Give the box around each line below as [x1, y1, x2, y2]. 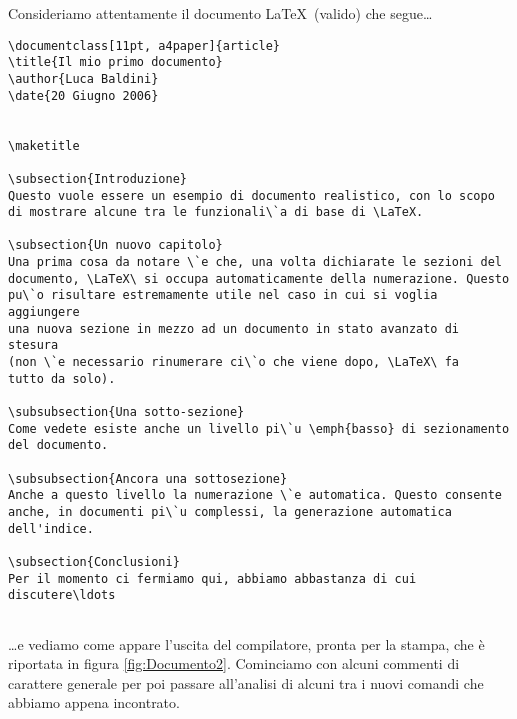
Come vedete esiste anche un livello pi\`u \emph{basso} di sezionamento [8, 421, 510, 436]
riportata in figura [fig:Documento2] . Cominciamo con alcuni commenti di [8, 653, 460, 674]
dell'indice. [8, 521, 94, 536]
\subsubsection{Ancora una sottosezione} [8, 471, 288, 486]
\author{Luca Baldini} [8, 71, 159, 86]
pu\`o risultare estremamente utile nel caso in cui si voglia [8, 288, 438, 303]
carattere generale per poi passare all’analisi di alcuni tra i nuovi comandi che [8, 672, 484, 693]
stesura [8, 338, 59, 353]
